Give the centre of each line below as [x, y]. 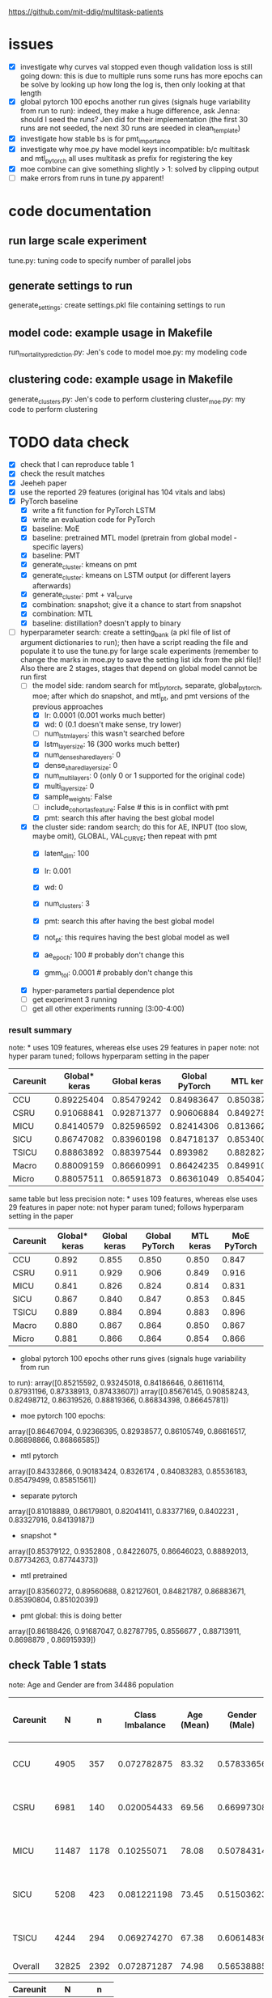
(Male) [242, 1724]
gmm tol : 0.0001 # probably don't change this [119, 973]
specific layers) [58, 546]
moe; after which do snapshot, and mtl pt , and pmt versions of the [141, 697]
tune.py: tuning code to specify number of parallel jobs [100, 260]
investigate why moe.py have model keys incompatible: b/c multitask [135, 149]
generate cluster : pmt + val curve [82, 595]
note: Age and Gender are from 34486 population [91, 1684]
